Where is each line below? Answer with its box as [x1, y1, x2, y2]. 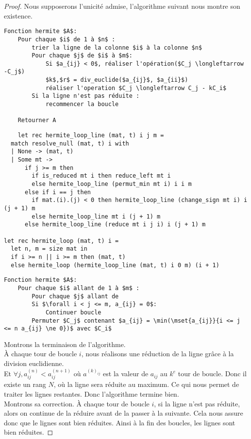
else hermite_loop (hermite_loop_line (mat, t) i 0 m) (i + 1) [11, 261, 219, 269]
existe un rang [4, 379, 46, 389]
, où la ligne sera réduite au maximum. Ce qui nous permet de [53, 379, 239, 389]
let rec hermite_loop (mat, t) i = [4, 237, 119, 244]
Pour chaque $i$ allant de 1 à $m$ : [17, 284, 140, 292]
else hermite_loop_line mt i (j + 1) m [32, 213, 161, 220]
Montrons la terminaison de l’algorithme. [4, 339, 126, 349]
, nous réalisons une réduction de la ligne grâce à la [81, 348, 234, 359]
